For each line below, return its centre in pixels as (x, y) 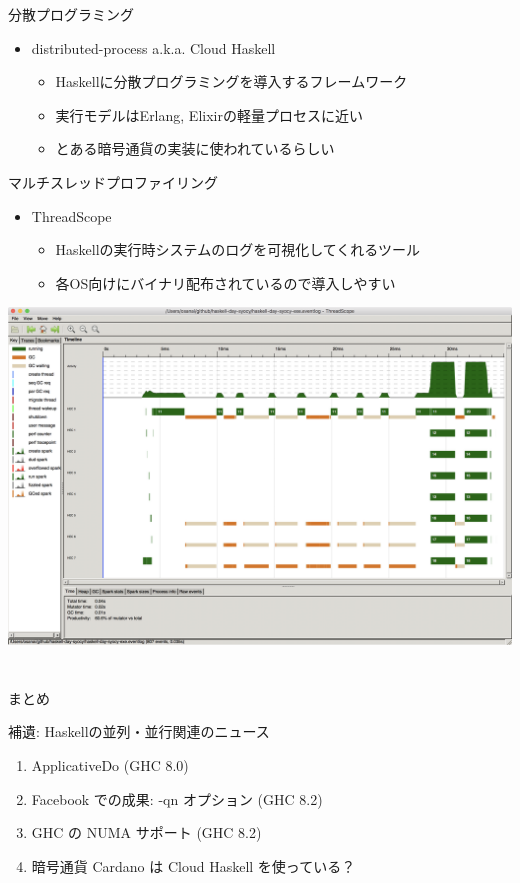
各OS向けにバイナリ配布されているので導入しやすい (225, 282)
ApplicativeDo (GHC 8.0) (110, 764)
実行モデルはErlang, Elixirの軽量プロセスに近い (209, 114)
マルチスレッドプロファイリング (113, 181)
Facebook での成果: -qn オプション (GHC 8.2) (177, 798)
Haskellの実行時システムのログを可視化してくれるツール (238, 249)
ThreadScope (71, 215)
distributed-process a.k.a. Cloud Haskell (153, 47)
